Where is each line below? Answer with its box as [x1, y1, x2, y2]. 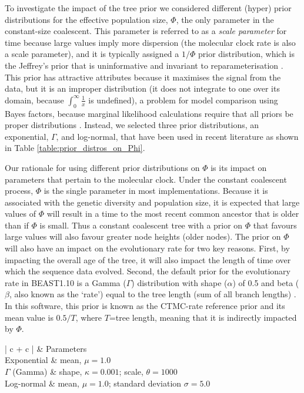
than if [5, 219, 29, 231]
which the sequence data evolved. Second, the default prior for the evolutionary [5, 265, 290, 277]
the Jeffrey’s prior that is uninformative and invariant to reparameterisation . [5, 59, 283, 71]
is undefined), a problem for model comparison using [88, 93, 278, 106]
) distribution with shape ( [131, 276, 228, 288]
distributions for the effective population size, [5, 13, 168, 25]
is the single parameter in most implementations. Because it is [44, 184, 268, 197]
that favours [253, 219, 297, 231]
